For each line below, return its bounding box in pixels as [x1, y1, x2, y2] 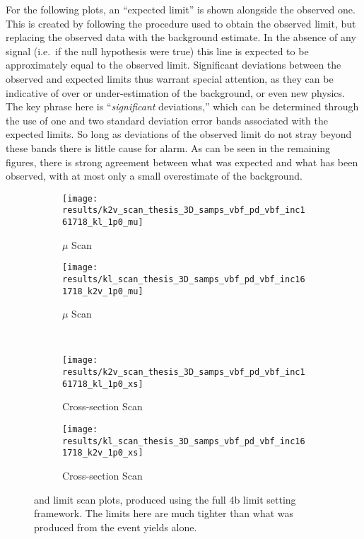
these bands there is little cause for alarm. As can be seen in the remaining [6, 140, 331, 155]
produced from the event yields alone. [34, 519, 197, 534]
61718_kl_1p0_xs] [62, 378, 143, 389]
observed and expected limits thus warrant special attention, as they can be [6, 71, 334, 86]
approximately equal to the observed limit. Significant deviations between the [6, 57, 341, 72]
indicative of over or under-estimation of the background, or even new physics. [6, 85, 345, 100]
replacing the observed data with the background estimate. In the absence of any [6, 30, 356, 45]
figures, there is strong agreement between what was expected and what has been [6, 154, 358, 169]
